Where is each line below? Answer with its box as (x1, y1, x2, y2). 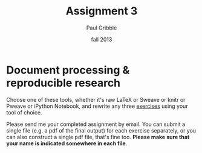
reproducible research (6, 76, 121, 90)
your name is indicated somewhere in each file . (6, 140, 128, 147)
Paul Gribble (86, 24, 117, 31)
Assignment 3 (65, 4, 138, 18)
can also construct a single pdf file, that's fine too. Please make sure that (6, 133, 190, 140)
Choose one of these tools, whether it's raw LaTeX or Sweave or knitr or (6, 96, 186, 103)
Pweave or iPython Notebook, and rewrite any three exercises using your (6, 102, 189, 110)
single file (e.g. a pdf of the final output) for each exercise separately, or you (6, 126, 197, 134)
